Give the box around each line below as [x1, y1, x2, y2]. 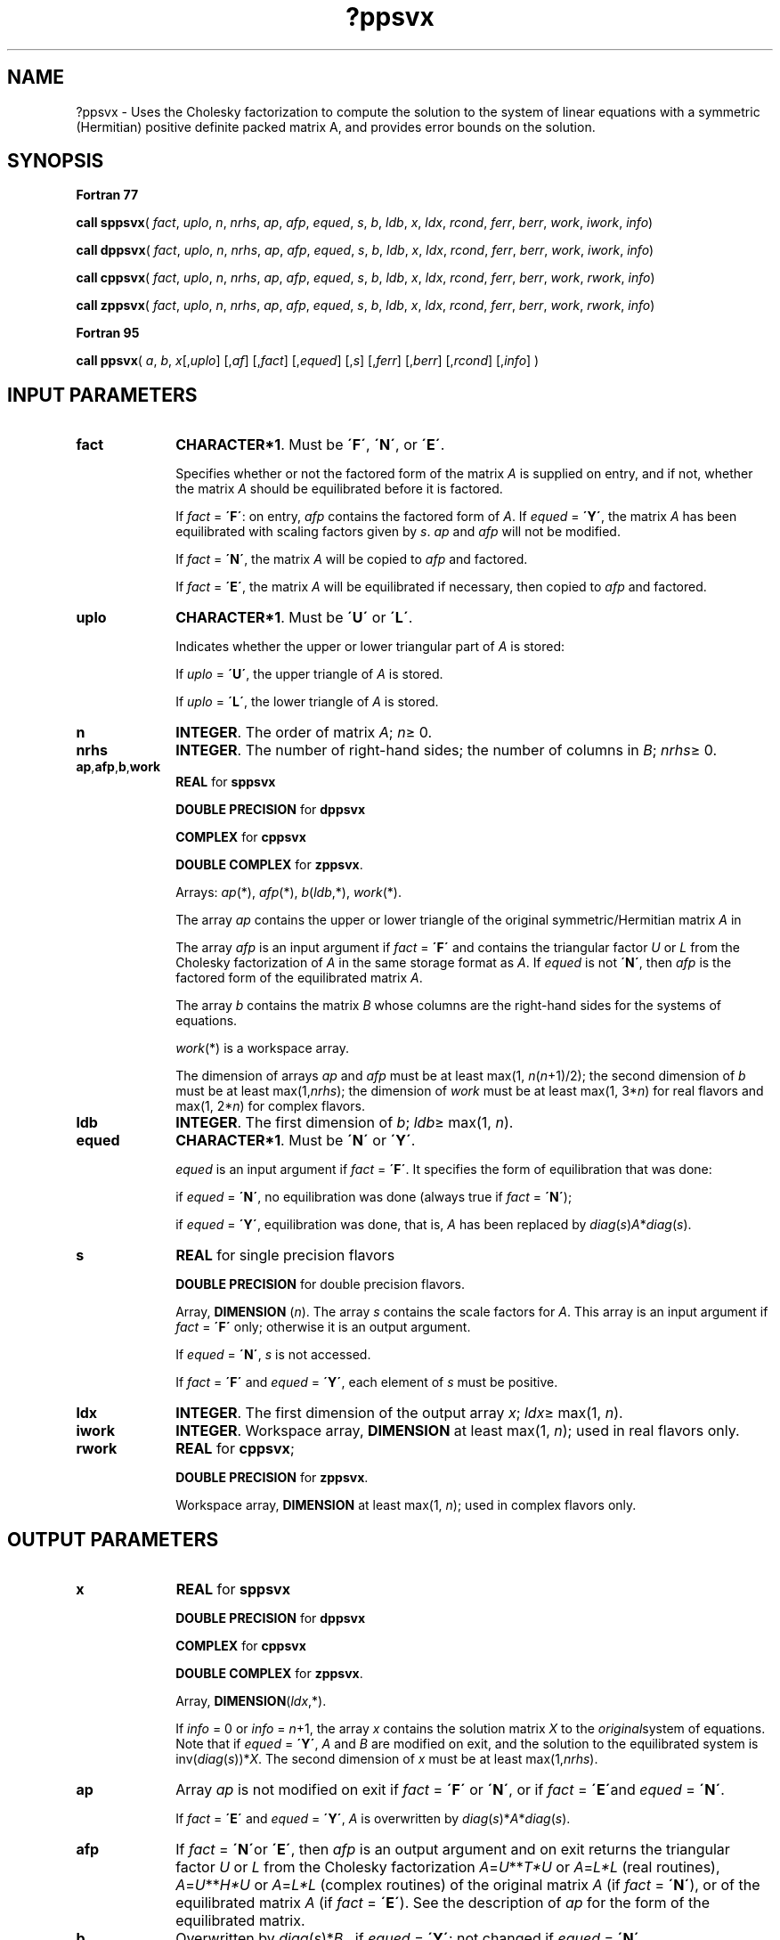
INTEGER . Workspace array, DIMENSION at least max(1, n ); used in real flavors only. [175, 1422, 740, 1440]
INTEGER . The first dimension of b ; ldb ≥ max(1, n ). [175, 1113, 514, 1132]
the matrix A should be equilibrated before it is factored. [175, 481, 503, 497]
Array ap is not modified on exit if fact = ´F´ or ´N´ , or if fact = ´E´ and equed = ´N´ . [175, 1781, 725, 1799]
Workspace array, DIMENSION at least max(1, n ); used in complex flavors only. [175, 1497, 637, 1513]
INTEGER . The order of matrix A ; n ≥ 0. [175, 723, 433, 742]
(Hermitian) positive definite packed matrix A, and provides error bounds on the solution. [76, 118, 596, 134]
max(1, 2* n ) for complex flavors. [175, 1098, 365, 1114]
